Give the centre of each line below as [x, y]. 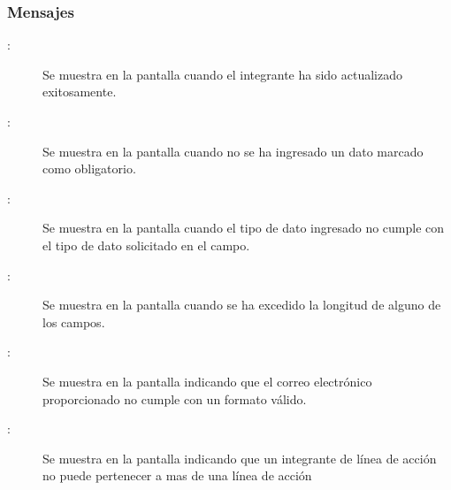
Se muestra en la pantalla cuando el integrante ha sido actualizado [223, 74]
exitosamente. [80, 92]
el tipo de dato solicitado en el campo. [146, 245]
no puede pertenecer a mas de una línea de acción [177, 475]
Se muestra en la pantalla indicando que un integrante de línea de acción [240, 458]
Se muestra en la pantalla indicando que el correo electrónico [207, 381]
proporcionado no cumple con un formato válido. [175, 398]
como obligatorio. [89, 168]
